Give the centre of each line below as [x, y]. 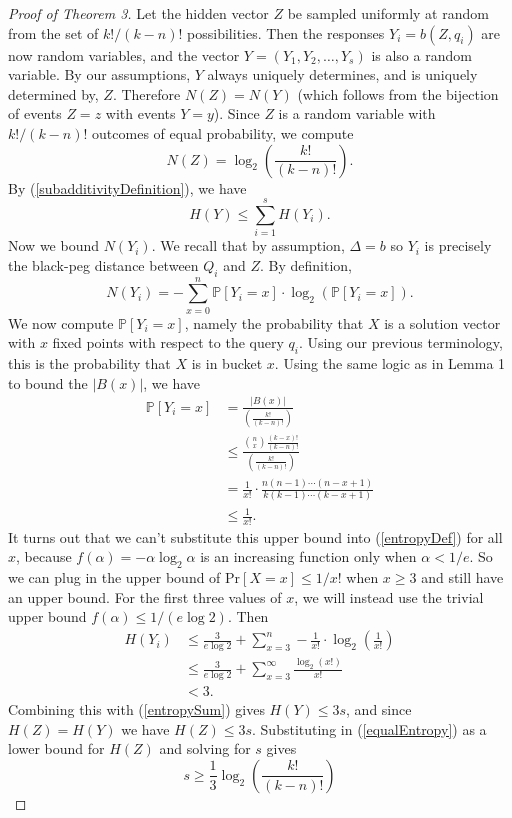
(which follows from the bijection [398, 93]
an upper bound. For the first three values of [145, 596]
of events [35, 113]
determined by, [53, 93]
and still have [462, 577]
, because [44, 556]
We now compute [61, 322]
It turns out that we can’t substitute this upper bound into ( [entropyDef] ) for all [255, 536]
